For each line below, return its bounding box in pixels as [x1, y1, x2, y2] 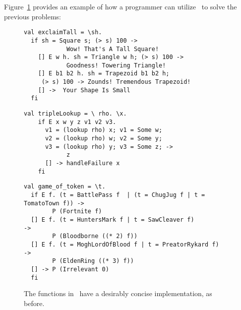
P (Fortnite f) [52, 208, 102, 215]
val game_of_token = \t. [24, 183, 106, 190]
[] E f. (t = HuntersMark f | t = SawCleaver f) [31, 216, 194, 223]
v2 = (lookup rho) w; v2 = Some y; [45, 135, 163, 142]
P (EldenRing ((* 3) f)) [52, 257, 134, 265]
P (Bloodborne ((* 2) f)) [52, 233, 138, 240]
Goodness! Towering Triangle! [66, 62, 166, 69]
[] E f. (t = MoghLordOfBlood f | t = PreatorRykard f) [31, 241, 219, 248]
